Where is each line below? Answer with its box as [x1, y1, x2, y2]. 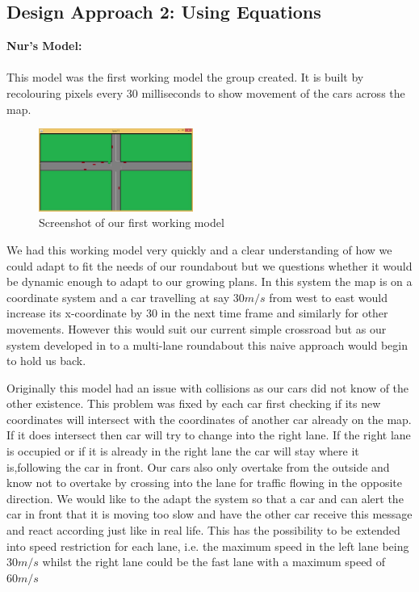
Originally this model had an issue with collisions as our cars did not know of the [6, 379, 409, 396]
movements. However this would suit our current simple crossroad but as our [6, 320, 387, 337]
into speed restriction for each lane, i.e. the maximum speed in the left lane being [6, 537, 409, 554]
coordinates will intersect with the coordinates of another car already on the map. [6, 410, 412, 427]
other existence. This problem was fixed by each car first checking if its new [6, 395, 381, 412]
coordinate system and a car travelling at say [6, 288, 230, 305]
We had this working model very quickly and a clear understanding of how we [6, 241, 392, 258]
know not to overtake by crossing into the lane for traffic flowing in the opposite [6, 474, 402, 491]
